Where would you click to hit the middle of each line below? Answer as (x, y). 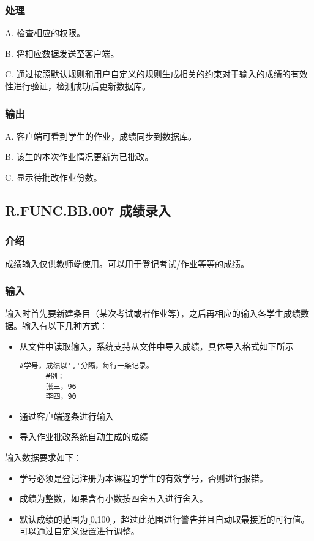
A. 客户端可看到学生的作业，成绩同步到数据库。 (101, 136)
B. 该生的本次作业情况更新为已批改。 (79, 157)
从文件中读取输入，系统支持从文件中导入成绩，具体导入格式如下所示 (156, 346)
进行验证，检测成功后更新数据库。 (82, 86)
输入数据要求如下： (43, 457)
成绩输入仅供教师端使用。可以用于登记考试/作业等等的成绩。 (127, 263)
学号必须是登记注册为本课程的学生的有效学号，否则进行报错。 (144, 478)
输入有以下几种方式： (65, 325)
